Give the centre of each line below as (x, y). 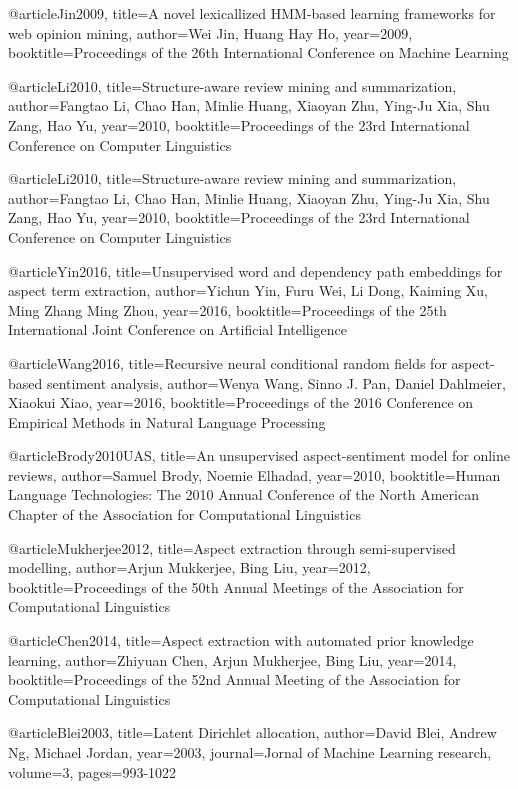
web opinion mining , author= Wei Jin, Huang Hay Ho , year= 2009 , (210, 32)
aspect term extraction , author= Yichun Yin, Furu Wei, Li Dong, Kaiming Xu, (248, 290)
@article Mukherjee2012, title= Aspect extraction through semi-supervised (232, 547)
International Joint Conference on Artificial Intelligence (178, 329)
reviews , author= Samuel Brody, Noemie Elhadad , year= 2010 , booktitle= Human (254, 474)
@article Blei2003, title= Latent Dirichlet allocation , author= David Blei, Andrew (252, 732)
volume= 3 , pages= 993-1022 (92, 771)
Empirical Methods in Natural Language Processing (167, 421)
